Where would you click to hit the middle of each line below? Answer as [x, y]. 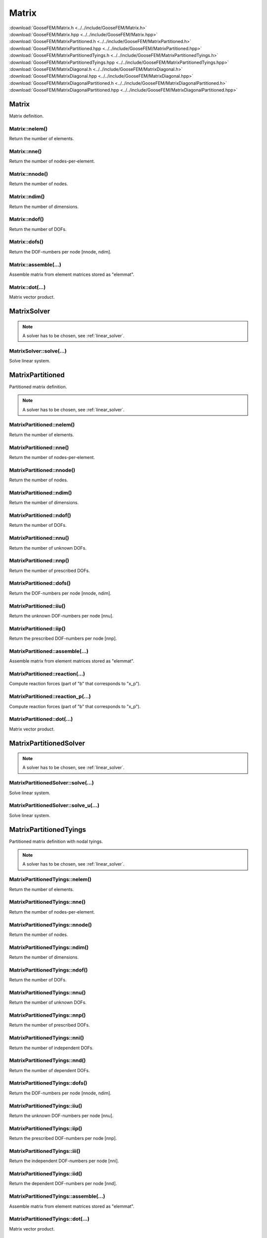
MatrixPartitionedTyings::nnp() [47, 1015]
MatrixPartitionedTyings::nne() [47, 902]
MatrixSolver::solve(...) [38, 351]
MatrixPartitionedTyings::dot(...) [49, 1219]
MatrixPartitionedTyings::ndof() [48, 970]
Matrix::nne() [25, 151]
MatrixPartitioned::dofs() [40, 583]
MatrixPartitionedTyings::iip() [46, 1128]
